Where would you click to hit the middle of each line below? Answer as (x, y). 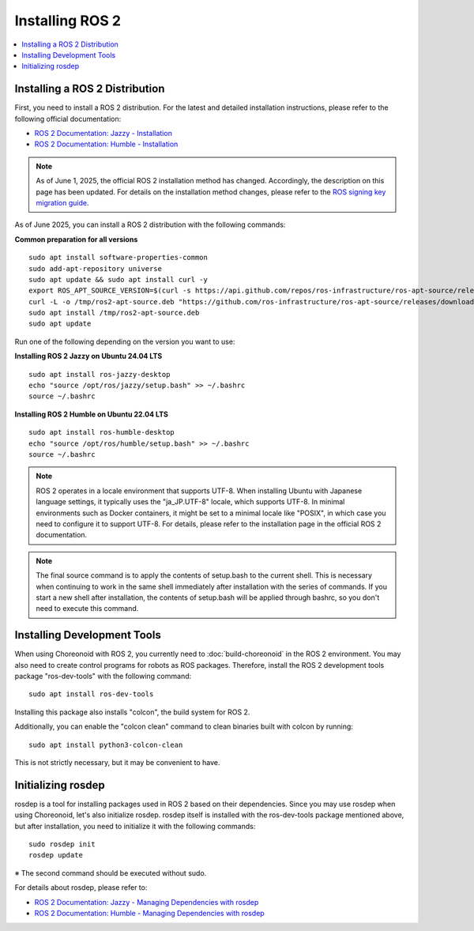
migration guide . (62, 202)
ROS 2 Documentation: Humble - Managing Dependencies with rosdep (149, 913)
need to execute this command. (87, 609)
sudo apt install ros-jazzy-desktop (100, 374)
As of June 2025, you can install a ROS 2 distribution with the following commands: (150, 224)
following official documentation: (68, 119)
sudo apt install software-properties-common (118, 258)
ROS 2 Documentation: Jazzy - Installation (103, 134)
